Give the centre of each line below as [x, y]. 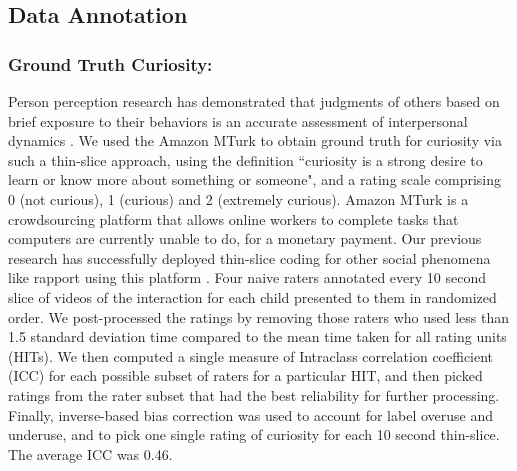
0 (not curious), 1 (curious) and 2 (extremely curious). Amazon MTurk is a [238, 198]
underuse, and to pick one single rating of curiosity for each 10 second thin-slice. [254, 434]
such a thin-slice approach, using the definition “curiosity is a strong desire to [245, 159]
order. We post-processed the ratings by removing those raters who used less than [259, 316]
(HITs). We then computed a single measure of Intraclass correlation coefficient [251, 355]
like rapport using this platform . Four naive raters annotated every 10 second [247, 277]
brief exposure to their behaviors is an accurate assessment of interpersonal [238, 120]
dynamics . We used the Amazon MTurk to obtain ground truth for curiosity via [255, 140]
